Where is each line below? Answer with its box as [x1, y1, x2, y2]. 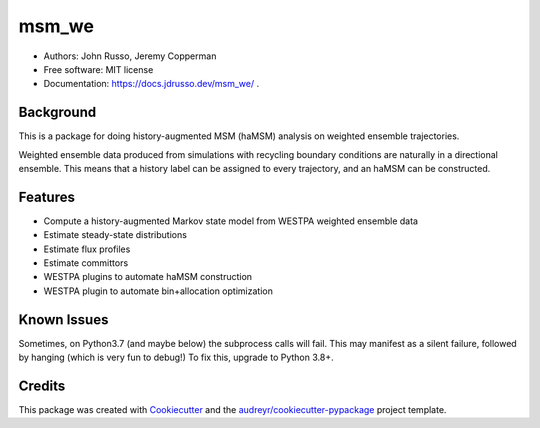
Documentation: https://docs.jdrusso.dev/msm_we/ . [43, 78, 260, 90]
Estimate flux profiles [43, 243, 131, 255]
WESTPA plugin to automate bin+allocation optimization [43, 285, 274, 297]
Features [18, 188, 75, 205]
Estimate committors [43, 257, 129, 269]
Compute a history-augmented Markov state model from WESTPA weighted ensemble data [43, 215, 419, 227]
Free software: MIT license [43, 63, 154, 75]
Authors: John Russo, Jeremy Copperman [43, 50, 217, 62]
